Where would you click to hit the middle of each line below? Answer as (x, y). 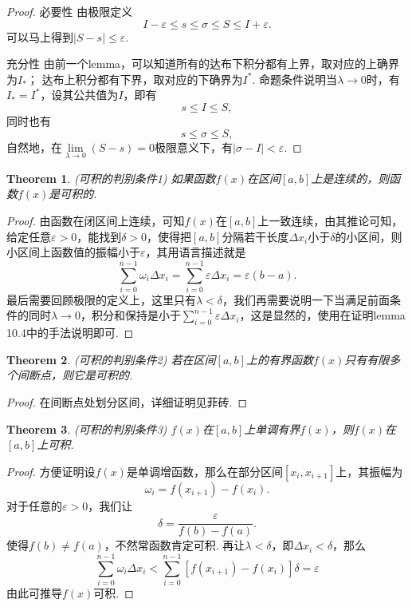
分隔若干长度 (255, 236)
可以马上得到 (40, 36)
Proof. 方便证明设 (51, 471)
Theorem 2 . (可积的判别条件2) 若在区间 (111, 359)
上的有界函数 (279, 359)
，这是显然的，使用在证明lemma (322, 315)
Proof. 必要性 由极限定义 (70, 11)
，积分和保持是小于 (130, 315)
